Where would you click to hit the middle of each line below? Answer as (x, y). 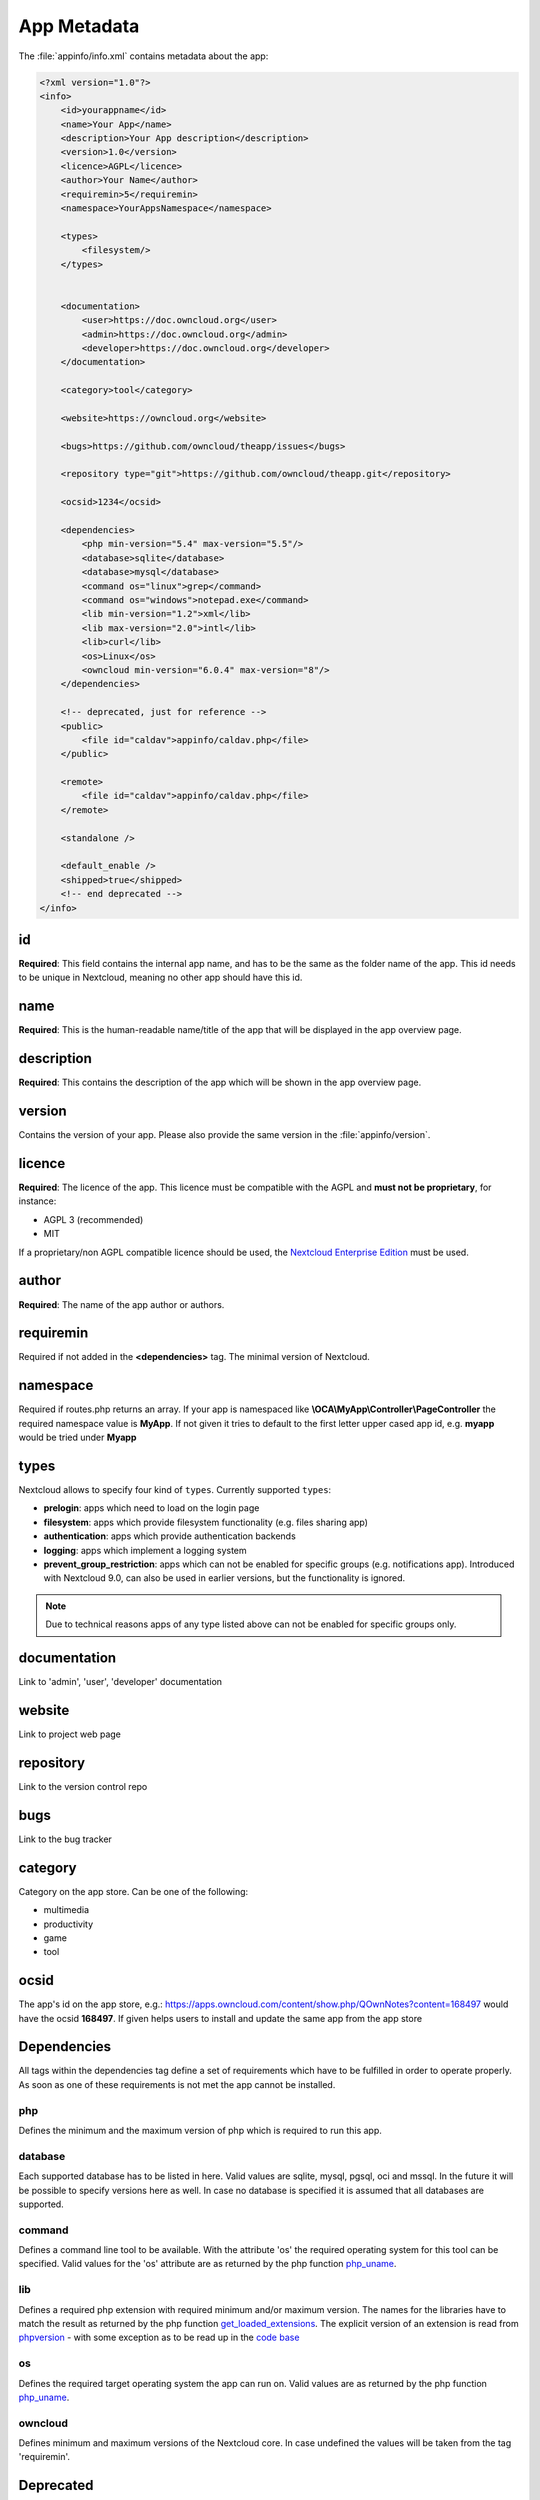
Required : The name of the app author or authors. (121, 1304)
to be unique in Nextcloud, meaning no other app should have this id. (160, 977)
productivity (68, 1924)
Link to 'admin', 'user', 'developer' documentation (120, 1682)
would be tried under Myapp (77, 1437)
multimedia (66, 1910)
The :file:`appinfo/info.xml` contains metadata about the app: (143, 56)
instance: (37, 1201)
